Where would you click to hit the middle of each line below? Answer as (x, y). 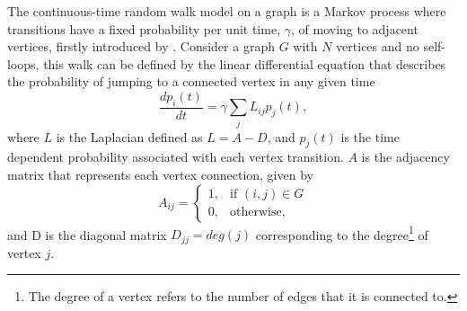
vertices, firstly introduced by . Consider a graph (141, 46)
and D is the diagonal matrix (87, 234)
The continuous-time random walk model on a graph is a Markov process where (227, 11)
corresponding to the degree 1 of (342, 233)
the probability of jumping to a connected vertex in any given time (191, 81)
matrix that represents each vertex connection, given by (160, 174)
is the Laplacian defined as (129, 136)
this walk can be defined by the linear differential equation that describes (245, 63)
